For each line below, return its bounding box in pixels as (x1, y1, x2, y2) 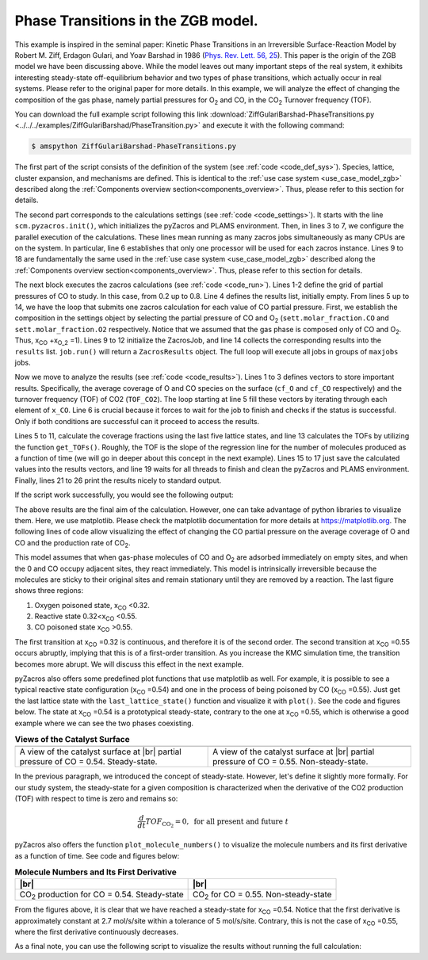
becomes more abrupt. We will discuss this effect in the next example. (14, 659, 244, 669)
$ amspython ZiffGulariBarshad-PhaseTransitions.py (31, 142, 237, 151)
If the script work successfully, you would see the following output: (14, 490, 234, 499)
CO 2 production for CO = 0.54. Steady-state (19, 889, 184, 901)
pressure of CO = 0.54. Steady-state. (19, 756, 158, 767)
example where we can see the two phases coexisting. (14, 718, 194, 728)
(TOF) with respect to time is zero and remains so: (14, 794, 178, 804)
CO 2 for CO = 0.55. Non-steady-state (193, 889, 332, 901)
